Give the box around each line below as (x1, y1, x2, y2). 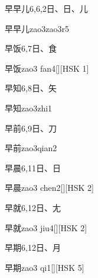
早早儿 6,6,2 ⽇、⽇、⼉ (5, 2, 88, 14)
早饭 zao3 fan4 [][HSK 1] (5, 62, 89, 74)
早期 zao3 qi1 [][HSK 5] (5, 261, 84, 273)
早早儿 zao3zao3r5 (5, 22, 69, 34)
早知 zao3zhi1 (5, 101, 53, 114)
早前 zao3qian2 (5, 142, 57, 154)
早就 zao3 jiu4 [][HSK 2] (5, 221, 87, 234)
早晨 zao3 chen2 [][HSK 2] (5, 181, 94, 194)
